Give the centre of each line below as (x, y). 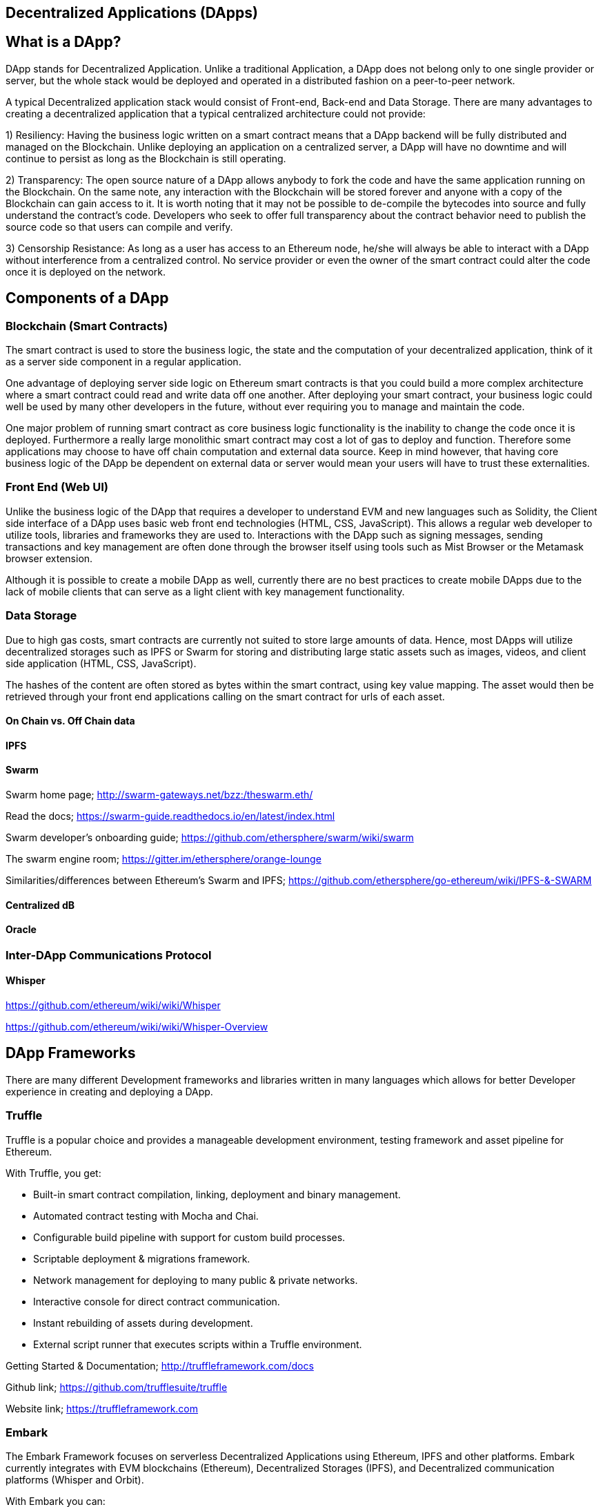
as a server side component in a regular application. (123, 362)
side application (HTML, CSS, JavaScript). (101, 663)
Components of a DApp (87, 298)
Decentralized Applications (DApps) (132, 13)
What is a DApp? (63, 42)
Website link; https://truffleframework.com (102, 1408)
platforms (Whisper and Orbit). (75, 1480)
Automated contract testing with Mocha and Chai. (146, 1216)
